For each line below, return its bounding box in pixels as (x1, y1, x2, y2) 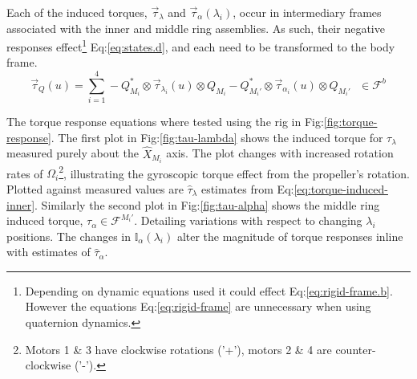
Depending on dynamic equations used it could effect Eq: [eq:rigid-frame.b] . (25, 282, 393, 299)
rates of (6, 165, 43, 181)
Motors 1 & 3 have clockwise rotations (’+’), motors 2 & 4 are (25, 340, 332, 357)
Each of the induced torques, (6, 4, 148, 20)
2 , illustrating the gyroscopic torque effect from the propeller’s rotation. (59, 162, 410, 181)
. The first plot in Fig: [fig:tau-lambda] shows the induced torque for (51, 128, 383, 145)
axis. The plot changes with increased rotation (166, 145, 394, 161)
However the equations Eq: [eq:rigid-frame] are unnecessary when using (25, 298, 371, 315)
